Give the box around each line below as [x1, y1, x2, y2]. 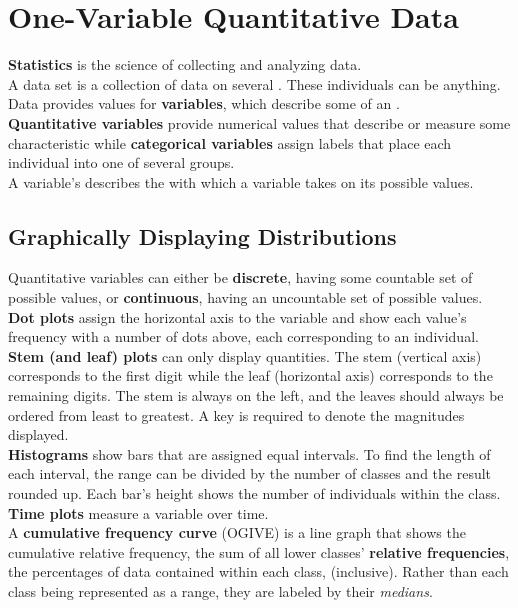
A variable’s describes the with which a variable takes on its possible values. [8, 171, 474, 192]
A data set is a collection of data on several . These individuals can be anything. [8, 73, 501, 94]
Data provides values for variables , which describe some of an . [8, 93, 400, 114]
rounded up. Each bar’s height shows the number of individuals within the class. [8, 483, 501, 504]
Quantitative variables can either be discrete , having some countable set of [8, 267, 473, 288]
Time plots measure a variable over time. [8, 502, 269, 523]
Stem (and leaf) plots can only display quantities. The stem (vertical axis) [8, 345, 482, 366]
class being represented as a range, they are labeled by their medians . [8, 580, 433, 601]
